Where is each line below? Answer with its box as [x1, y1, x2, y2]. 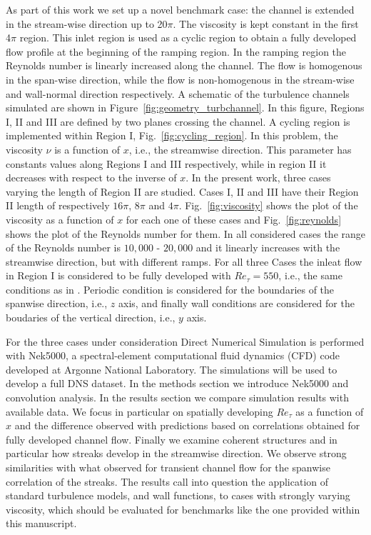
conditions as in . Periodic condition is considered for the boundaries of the [6, 281, 335, 296]
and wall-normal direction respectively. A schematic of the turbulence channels [6, 86, 350, 101]
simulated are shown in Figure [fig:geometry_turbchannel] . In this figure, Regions [6, 100, 365, 115]
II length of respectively [6, 198, 110, 213]
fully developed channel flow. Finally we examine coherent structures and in [6, 431, 337, 446]
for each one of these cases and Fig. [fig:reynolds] [126, 211, 342, 226]
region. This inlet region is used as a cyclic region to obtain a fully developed [19, 30, 357, 45]
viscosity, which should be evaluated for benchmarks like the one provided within [6, 501, 360, 516]
